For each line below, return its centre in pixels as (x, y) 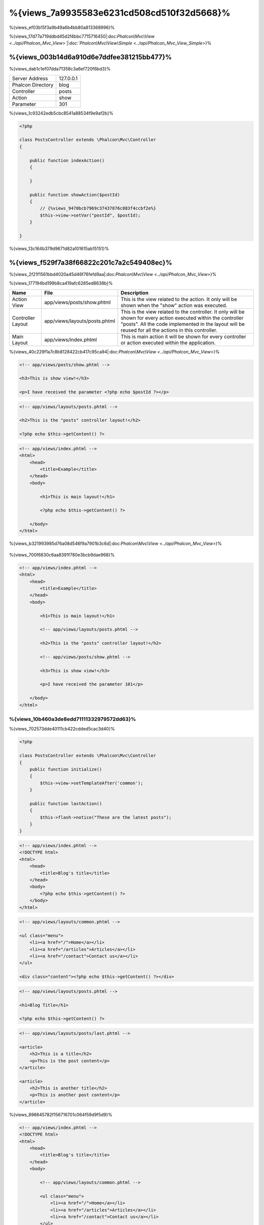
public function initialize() (66, 769)
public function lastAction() (66, 803)
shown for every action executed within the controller (182, 318)
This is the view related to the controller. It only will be (183, 312)
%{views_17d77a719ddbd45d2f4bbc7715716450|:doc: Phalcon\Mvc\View (82, 36)
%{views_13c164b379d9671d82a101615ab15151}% (59, 248)
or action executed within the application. (168, 343)
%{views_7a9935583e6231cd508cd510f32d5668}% (120, 13)
